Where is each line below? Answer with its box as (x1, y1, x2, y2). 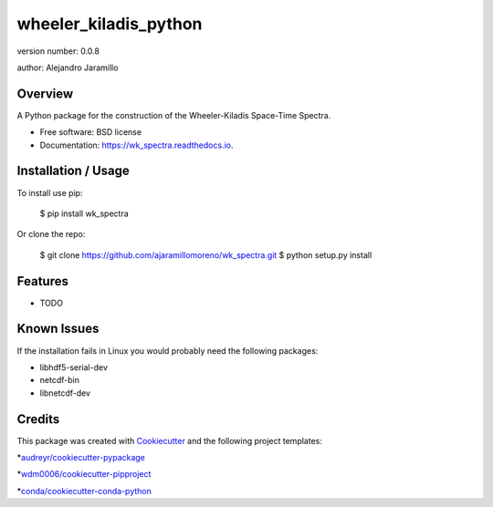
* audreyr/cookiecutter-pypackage (16, 451, 146, 462)
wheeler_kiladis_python (16, 14, 203, 34)
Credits (16, 411, 60, 427)
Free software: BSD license (39, 127, 142, 138)
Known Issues (16, 321, 100, 336)
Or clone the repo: (16, 229, 86, 240)
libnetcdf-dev (39, 388, 91, 398)
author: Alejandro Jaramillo (16, 62, 119, 73)
